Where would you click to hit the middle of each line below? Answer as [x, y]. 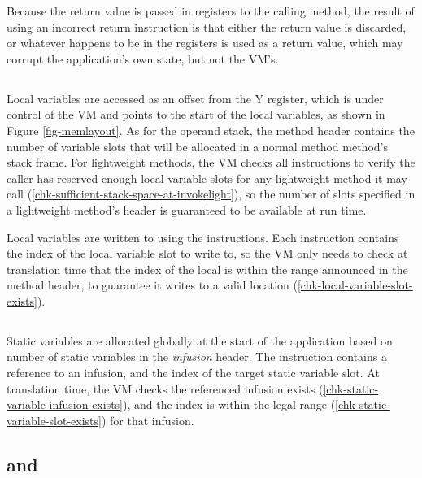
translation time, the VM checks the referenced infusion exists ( [165, 388]
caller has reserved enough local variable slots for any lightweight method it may [207, 178]
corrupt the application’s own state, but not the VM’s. [143, 58]
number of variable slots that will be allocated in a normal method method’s [197, 146]
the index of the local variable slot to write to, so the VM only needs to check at [207, 253]
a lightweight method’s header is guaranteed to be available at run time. [187, 209]
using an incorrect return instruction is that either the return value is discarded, [207, 26]
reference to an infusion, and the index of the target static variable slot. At [193, 373]
